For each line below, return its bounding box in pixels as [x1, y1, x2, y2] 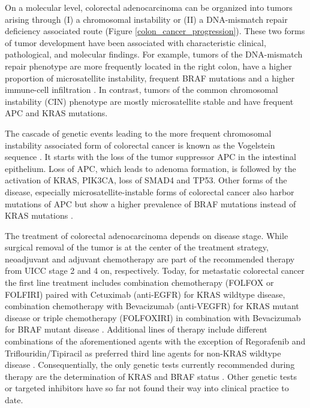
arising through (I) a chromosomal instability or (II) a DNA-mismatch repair [5, 13, 288, 25]
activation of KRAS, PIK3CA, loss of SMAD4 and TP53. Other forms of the [5, 174, 287, 186]
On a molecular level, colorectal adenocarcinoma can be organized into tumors [5, 1, 293, 13]
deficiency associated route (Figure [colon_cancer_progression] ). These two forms [5, 25, 305, 37]
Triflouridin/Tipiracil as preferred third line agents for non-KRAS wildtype [5, 346, 281, 359]
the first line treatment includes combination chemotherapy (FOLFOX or [5, 276, 274, 289]
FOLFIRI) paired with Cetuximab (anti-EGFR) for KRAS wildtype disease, [5, 288, 285, 300]
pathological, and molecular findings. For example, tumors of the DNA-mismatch [5, 48, 303, 61]
